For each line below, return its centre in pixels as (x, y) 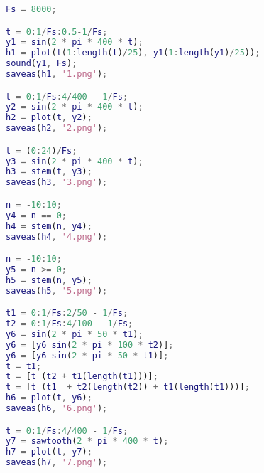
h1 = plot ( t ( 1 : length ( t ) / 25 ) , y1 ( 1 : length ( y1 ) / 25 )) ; (133, 53)
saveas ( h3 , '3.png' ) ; (57, 182)
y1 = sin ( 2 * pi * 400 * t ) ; (75, 42)
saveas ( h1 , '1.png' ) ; (57, 74)
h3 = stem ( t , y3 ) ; (49, 172)
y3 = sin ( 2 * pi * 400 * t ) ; (75, 161)
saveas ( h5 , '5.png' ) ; (57, 291)
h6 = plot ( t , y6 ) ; (49, 398)
